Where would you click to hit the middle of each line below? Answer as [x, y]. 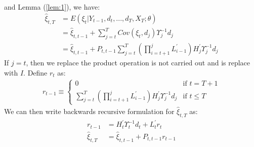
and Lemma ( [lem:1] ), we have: [52, 7]
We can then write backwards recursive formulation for [89, 111]
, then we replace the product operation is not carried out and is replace [138, 62]
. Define [35, 72]
